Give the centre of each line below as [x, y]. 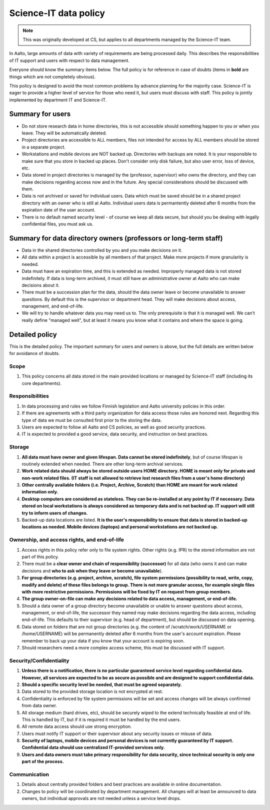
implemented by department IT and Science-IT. [58, 99]
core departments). [42, 383]
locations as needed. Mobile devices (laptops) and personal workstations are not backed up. [120, 527]
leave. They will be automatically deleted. [64, 133]
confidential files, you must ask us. [57, 224]
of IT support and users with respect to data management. [69, 60]
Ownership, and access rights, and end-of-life [67, 540]
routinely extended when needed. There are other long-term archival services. [102, 464]
